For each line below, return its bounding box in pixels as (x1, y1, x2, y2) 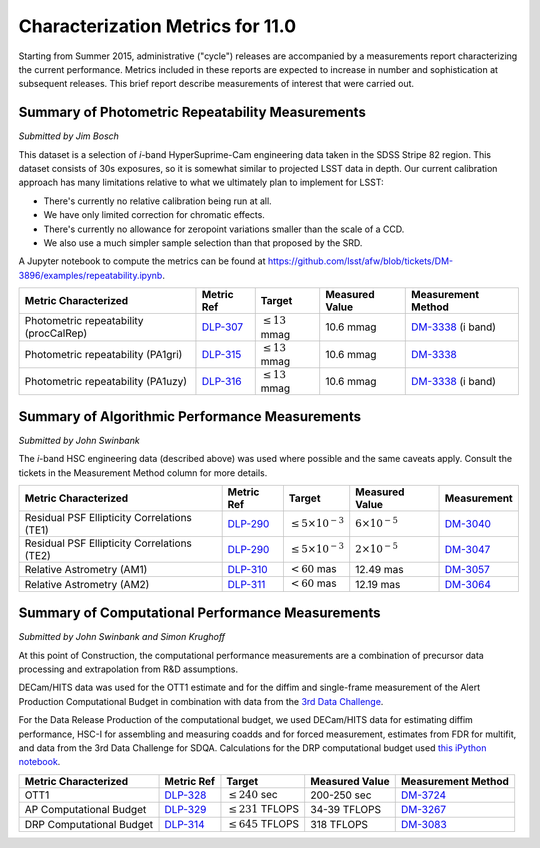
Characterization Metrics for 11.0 (18, 15, 297, 37)
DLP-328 (164, 788, 207, 802)
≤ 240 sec (228, 787, 279, 801)
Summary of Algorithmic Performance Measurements (18, 408, 362, 425)
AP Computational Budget (24, 803, 147, 817)
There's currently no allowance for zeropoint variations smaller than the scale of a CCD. (43, 223, 405, 235)
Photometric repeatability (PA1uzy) (24, 375, 188, 389)
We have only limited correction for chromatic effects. (43, 209, 265, 221)
